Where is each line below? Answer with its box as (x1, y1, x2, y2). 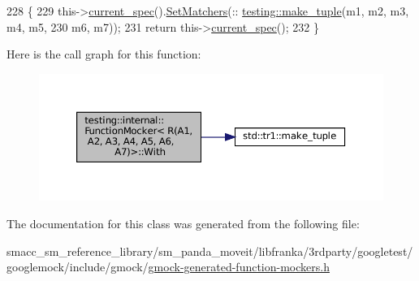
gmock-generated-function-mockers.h (148, 258, 330, 275)
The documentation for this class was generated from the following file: (6, 214, 360, 231)
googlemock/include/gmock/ (6, 258, 149, 275)
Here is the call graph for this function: (6, 45, 201, 63)
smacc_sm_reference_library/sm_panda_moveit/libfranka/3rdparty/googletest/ (6, 242, 413, 259)
